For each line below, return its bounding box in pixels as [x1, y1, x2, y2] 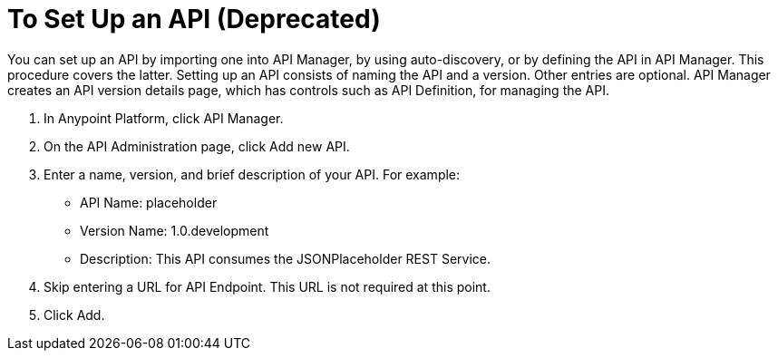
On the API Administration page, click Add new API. [44, 138, 350, 154]
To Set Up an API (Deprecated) [7, 4, 381, 34]
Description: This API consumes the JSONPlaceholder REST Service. [80, 250, 491, 266]
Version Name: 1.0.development [80, 222, 269, 238]
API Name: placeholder [80, 194, 218, 210]
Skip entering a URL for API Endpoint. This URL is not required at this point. [44, 278, 491, 295]
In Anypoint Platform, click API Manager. [44, 110, 284, 126]
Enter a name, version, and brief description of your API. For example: [44, 166, 461, 182]
